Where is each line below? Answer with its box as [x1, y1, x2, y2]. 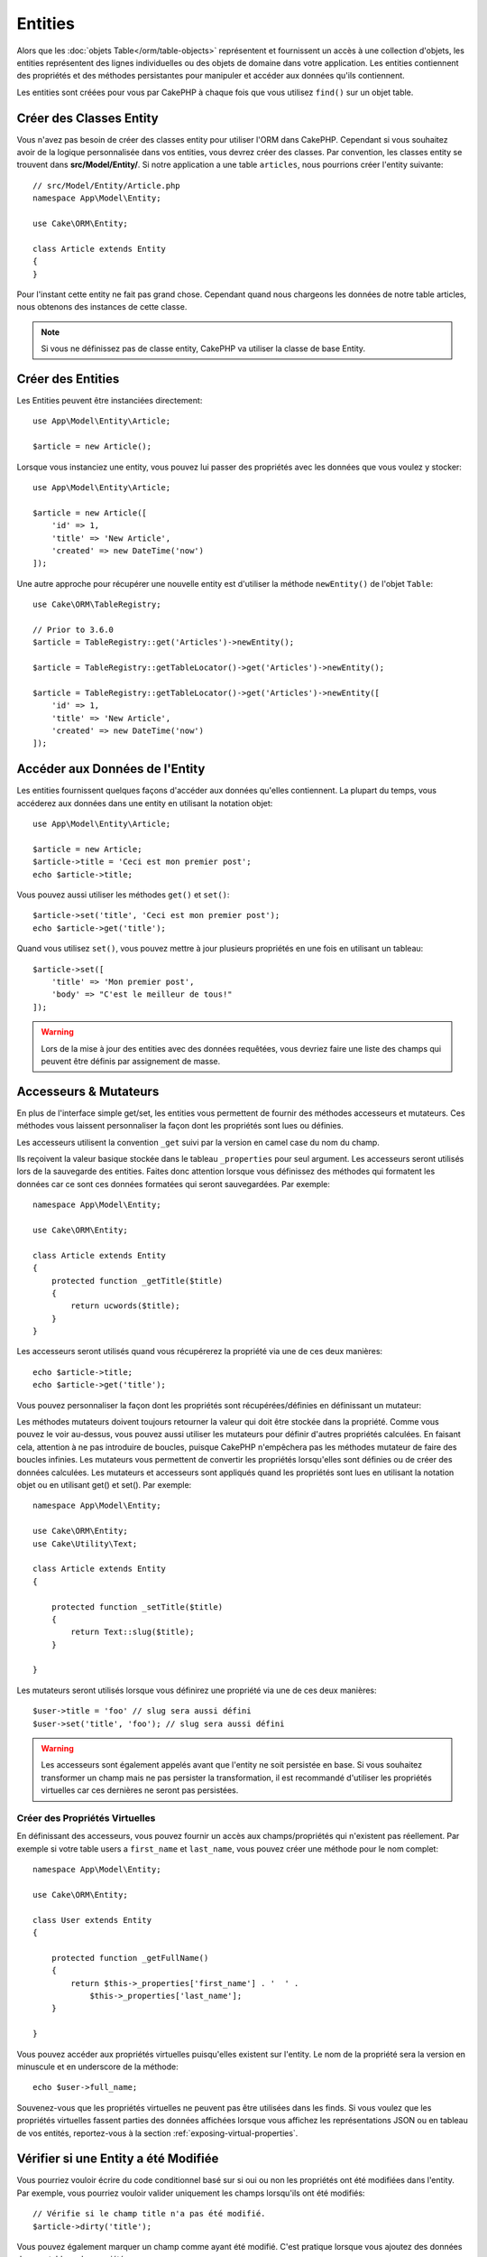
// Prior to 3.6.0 [32, 624, 115, 635]
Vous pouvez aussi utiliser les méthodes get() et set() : [16, 889, 230, 900]
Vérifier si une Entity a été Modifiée [16, 2151, 219, 2167]
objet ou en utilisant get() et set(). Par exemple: [16, 1479, 192, 1490]
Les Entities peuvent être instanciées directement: [16, 395, 203, 405]
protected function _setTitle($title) [51, 1602, 224, 1611]
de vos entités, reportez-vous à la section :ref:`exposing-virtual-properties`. [16, 2127, 299, 2139]
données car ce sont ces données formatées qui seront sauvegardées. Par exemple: [16, 1178, 331, 1189]
